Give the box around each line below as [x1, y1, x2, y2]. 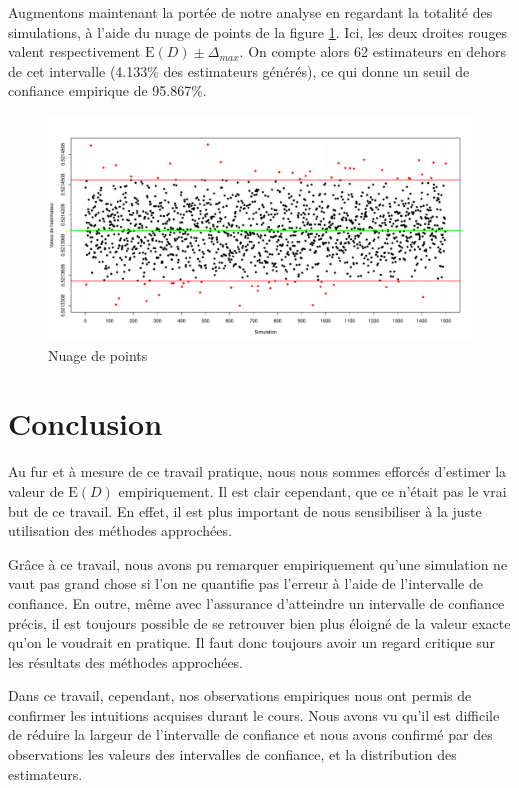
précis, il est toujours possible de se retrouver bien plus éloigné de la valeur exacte [8, 612, 511, 633]
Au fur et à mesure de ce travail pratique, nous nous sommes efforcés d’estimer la [8, 461, 507, 482]
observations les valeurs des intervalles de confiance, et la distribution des [8, 744, 457, 765]
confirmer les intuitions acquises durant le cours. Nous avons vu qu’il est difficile [8, 704, 500, 725]
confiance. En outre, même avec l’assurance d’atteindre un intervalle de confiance [8, 592, 505, 613]
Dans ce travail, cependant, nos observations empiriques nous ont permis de [8, 685, 472, 706]
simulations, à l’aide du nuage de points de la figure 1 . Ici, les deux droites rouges [8, 21, 508, 42]
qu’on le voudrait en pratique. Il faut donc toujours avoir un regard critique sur [8, 632, 496, 653]
